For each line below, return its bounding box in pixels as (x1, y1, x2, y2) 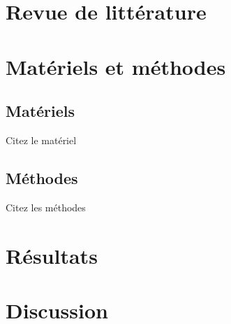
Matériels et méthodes (6, 52, 226, 80)
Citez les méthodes (6, 199, 86, 214)
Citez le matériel (6, 132, 77, 147)
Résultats (6, 241, 98, 269)
